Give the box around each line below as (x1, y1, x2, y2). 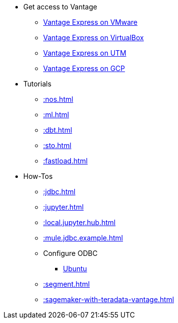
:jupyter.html (43, 203, 84, 211)
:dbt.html (43, 126, 72, 134)
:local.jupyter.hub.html (43, 218, 116, 227)
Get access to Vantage (23, 2, 97, 11)
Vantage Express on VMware (43, 18, 138, 26)
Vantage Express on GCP (43, 64, 125, 73)
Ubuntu (63, 264, 87, 273)
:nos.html (43, 95, 73, 103)
